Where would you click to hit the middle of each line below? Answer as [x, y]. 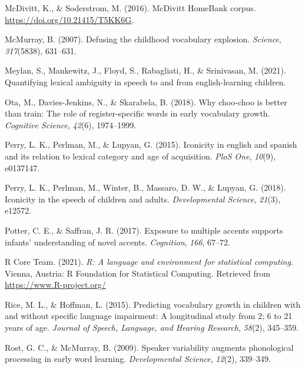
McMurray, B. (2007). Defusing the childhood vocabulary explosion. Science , [143, 39]
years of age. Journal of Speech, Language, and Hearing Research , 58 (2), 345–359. [152, 328]
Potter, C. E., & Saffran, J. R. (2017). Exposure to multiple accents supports [144, 230]
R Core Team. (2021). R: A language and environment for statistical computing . [149, 262]
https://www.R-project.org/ [55, 285]
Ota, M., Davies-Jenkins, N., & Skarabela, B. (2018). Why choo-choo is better [146, 102]
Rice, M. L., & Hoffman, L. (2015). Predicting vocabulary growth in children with [153, 304]
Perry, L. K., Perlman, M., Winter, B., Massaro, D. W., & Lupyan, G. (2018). [145, 187]
